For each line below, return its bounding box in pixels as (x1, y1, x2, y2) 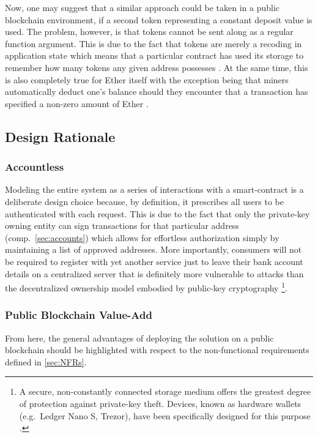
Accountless (5, 159, 64, 174)
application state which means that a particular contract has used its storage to (5, 49, 304, 62)
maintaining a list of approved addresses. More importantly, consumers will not (5, 243, 302, 256)
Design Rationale (5, 127, 116, 146)
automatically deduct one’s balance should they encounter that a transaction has (5, 85, 308, 98)
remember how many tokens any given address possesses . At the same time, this (5, 61, 308, 73)
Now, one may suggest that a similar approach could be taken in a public (5, 1, 280, 13)
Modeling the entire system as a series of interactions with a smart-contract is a (5, 183, 304, 196)
